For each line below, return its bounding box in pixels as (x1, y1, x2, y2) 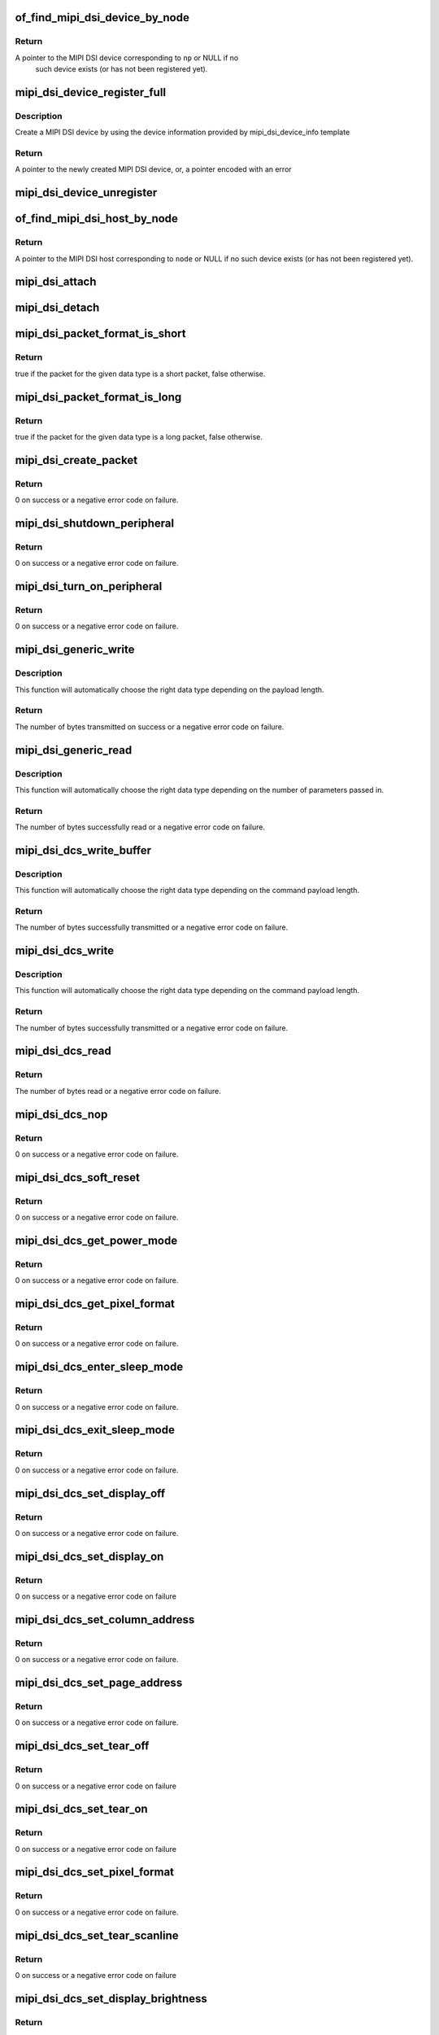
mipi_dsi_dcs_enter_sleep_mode (15, 1360, 184, 1374)
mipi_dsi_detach (15, 301, 100, 315)
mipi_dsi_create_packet (15, 453, 138, 467)
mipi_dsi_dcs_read (15, 1044, 111, 1058)
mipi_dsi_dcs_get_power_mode (15, 1233, 178, 1247)
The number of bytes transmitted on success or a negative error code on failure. (15, 721, 285, 732)
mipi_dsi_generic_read (15, 743, 133, 757)
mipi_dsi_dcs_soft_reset (15, 1171, 140, 1184)
